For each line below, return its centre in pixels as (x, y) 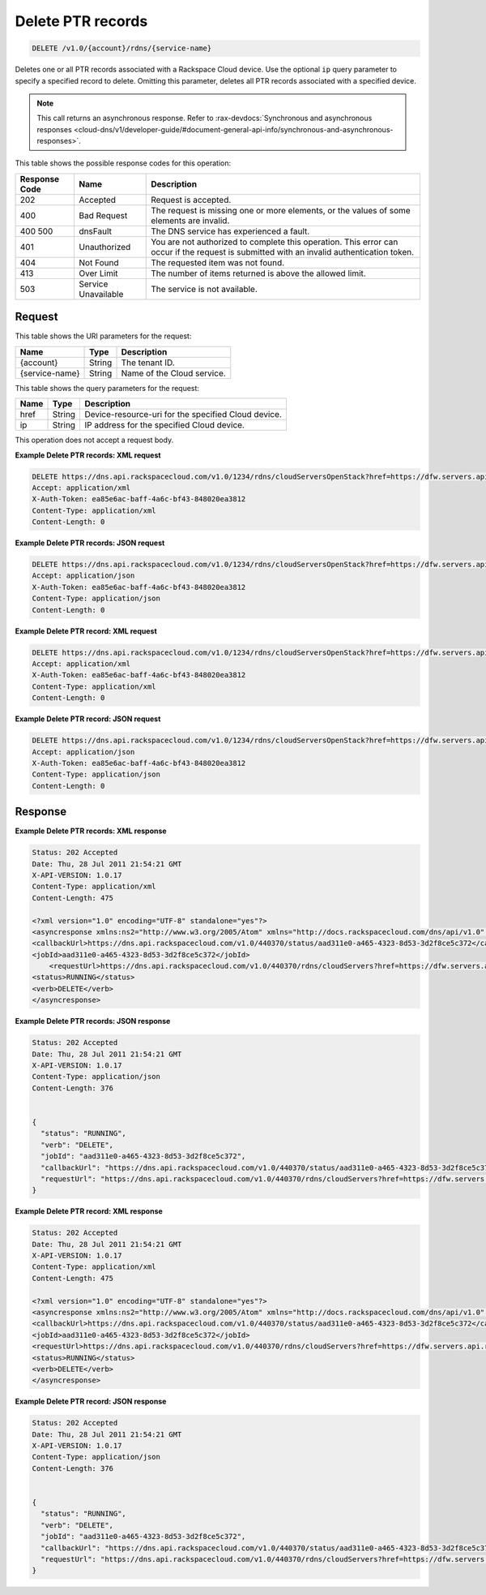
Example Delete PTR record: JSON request (88, 719)
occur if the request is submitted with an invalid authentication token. (283, 252)
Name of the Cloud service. (173, 373)
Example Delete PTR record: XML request (86, 631)
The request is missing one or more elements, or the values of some (281, 210)
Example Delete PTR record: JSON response (91, 1402)
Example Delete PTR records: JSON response (93, 1021)
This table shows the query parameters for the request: (107, 388)
